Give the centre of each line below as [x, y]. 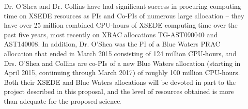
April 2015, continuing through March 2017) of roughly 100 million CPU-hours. [122, 72]
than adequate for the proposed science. [63, 101]
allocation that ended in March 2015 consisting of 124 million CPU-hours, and [120, 53]
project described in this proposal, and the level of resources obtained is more [119, 91]
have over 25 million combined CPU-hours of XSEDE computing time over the [121, 25]
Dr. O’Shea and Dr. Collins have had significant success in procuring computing [123, 6]
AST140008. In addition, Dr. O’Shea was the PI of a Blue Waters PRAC [112, 44]
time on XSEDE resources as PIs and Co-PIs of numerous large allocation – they [124, 15]
